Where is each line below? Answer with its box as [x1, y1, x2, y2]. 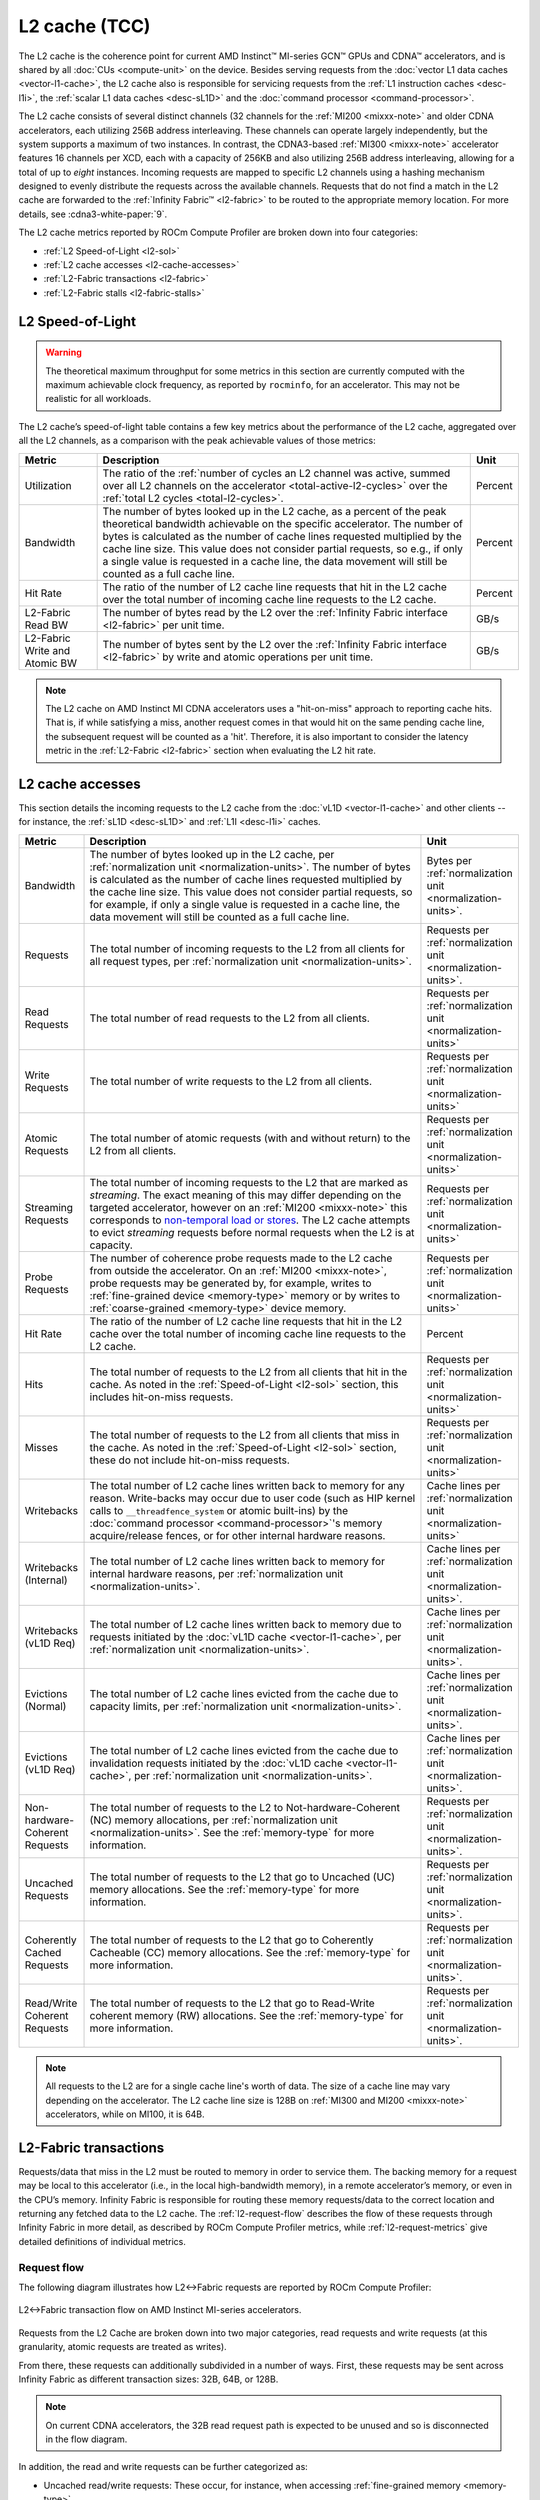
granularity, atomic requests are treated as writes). [18, 2341, 227, 2353]
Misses [24, 1440, 59, 1454]
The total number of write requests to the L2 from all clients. [89, 1074, 373, 1088]
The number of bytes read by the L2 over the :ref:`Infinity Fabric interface [102, 605, 449, 619]
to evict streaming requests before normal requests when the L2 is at [89, 1225, 415, 1239]
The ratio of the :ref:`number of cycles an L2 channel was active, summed [102, 466, 451, 480]
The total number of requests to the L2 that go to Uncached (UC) [89, 1870, 395, 1884]
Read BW [24, 618, 69, 632]
